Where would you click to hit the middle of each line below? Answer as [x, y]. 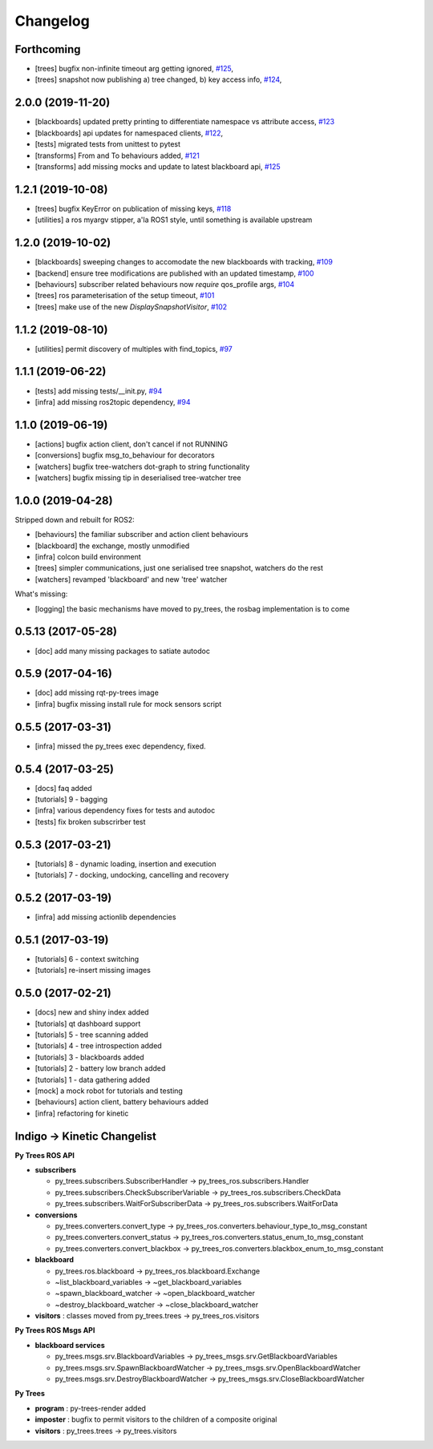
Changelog [52, 21]
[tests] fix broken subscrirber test [90, 821]
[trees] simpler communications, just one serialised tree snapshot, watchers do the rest [179, 568]
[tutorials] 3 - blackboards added [89, 1057]
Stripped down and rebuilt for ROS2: [75, 519]
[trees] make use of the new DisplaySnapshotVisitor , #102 [131, 307]
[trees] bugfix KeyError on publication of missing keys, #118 [133, 208]
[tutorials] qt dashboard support [88, 1023]
